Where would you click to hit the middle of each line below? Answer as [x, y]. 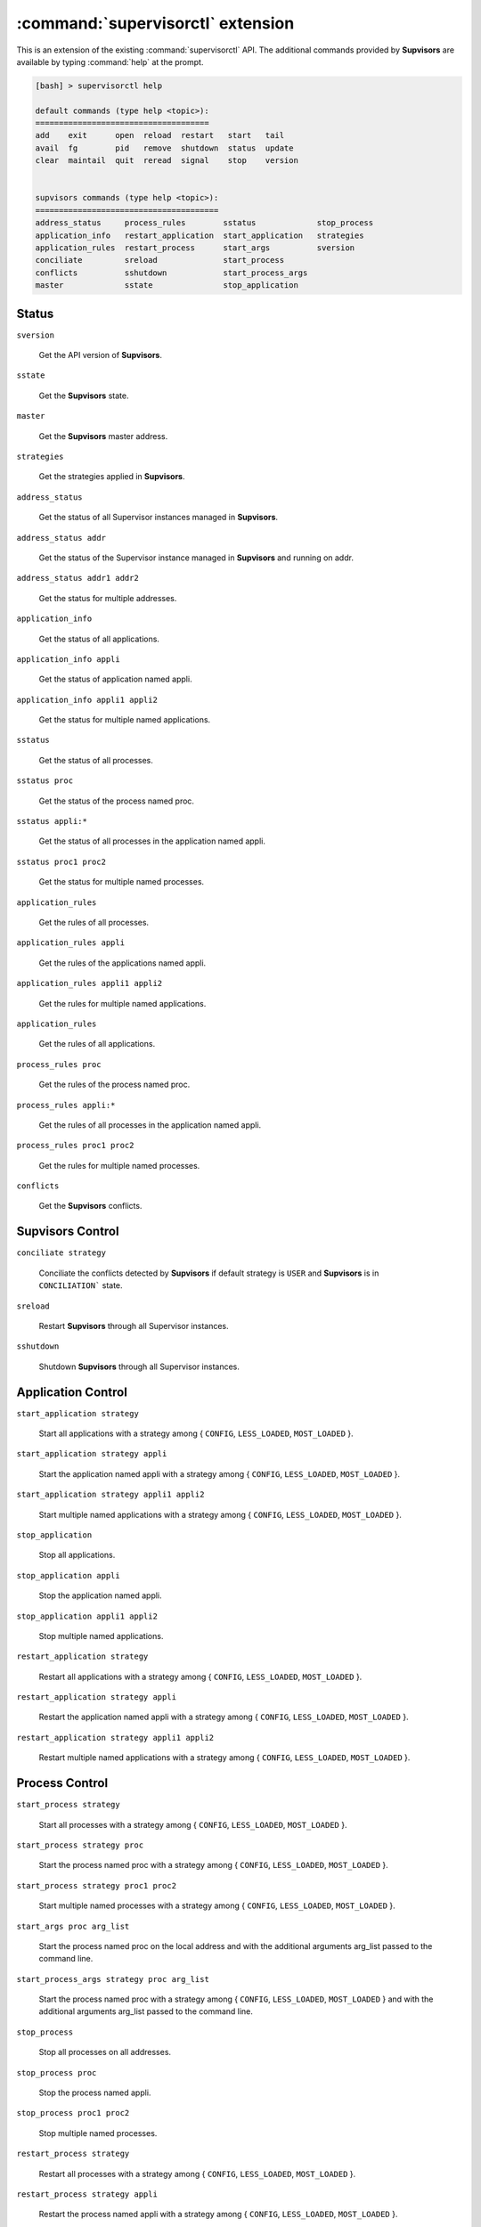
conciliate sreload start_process [160, 260]
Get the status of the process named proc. [117, 801]
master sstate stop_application [167, 286]
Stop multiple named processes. [98, 2133]
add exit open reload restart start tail [160, 135]
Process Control [62, 1783]
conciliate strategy [61, 1253]
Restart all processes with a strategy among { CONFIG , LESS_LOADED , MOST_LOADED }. [197, 2174]
